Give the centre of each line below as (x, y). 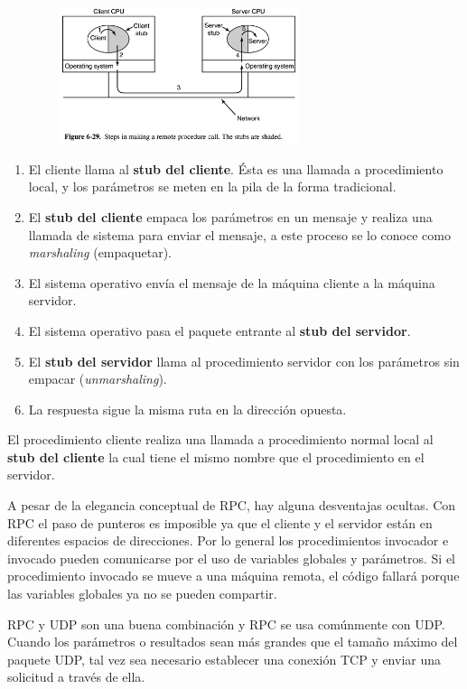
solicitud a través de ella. (76, 677)
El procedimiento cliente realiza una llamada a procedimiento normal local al (220, 439)
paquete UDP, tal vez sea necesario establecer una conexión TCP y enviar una (224, 659)
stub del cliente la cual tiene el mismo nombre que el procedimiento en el (216, 456)
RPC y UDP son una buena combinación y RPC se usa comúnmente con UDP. (226, 624)
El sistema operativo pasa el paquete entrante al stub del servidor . (219, 330)
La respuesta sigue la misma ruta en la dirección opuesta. (187, 409)
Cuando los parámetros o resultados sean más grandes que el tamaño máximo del (233, 642)
